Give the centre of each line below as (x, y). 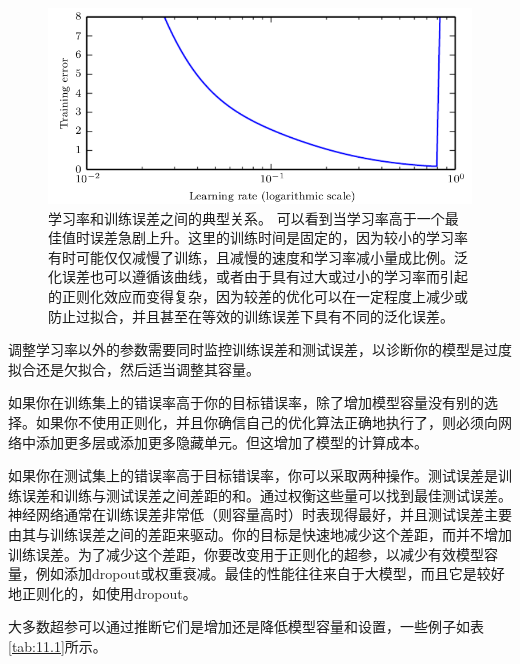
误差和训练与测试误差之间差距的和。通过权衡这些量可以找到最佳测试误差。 (266, 494)
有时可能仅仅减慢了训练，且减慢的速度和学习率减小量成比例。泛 (258, 256)
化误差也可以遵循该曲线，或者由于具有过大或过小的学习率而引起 (258, 276)
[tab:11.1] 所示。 (57, 645)
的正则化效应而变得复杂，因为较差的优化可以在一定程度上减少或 (258, 295)
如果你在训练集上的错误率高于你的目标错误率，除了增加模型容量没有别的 (246, 402)
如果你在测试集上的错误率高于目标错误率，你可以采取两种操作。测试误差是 (253, 475)
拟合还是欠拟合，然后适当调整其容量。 (134, 368)
